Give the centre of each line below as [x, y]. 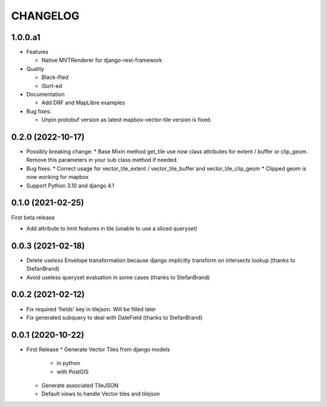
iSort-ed [52, 86]
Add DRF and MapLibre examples [83, 103]
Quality [35, 69]
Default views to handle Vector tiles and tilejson [101, 394]
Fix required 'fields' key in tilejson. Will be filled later [91, 309]
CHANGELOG [45, 16]
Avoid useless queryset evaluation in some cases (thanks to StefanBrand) [118, 277]
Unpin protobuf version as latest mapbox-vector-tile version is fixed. [127, 120]
